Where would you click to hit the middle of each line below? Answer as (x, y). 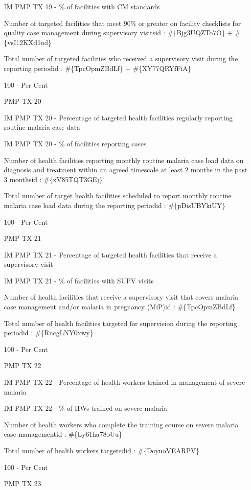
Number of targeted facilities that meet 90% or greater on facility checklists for (123, 23)
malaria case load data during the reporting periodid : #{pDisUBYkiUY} (115, 205)
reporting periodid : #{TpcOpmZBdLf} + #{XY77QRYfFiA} (98, 68)
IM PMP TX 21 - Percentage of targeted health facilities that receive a (111, 254)
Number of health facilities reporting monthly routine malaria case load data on (124, 160)
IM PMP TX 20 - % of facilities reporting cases (75, 143)
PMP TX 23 (23, 483)
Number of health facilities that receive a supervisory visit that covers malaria (121, 297)
